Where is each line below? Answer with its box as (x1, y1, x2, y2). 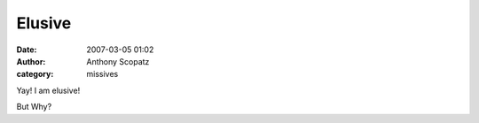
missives (86, 69, 119, 80)
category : (16, 69, 54, 80)
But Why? (16, 102, 52, 112)
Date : (16, 44, 37, 55)
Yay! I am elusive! (16, 85, 81, 96)
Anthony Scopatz (86, 56, 150, 66)
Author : (16, 56, 46, 66)
